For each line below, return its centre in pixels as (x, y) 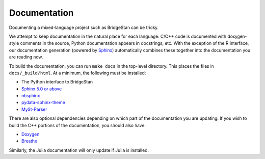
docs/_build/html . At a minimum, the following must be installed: (78, 73)
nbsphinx (31, 96)
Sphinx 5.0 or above (42, 89)
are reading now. (26, 57)
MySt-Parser (34, 109)
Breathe (29, 141)
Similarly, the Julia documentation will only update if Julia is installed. (79, 150)
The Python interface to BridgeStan (57, 82)
